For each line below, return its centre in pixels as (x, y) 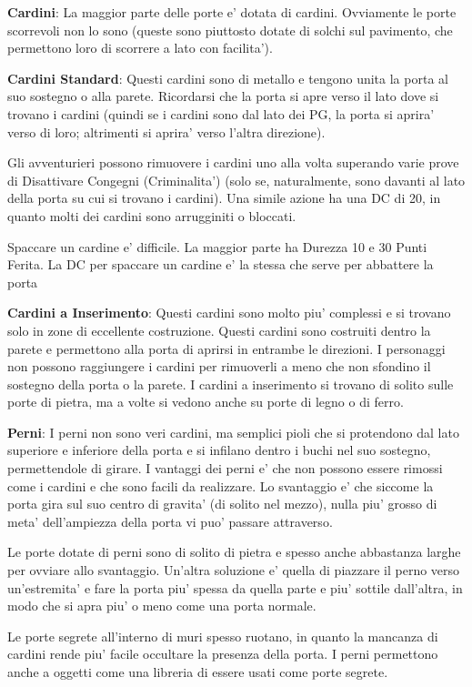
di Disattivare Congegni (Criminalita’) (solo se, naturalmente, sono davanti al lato (236, 180)
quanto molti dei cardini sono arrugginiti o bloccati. (152, 215)
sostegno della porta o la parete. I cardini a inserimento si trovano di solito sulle (231, 384)
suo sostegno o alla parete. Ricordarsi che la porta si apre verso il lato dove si (223, 96)
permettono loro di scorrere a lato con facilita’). (140, 48)
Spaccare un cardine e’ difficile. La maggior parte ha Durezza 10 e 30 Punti (217, 246)
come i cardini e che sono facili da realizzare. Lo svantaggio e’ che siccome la (221, 485)
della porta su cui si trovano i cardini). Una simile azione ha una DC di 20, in (224, 198)
